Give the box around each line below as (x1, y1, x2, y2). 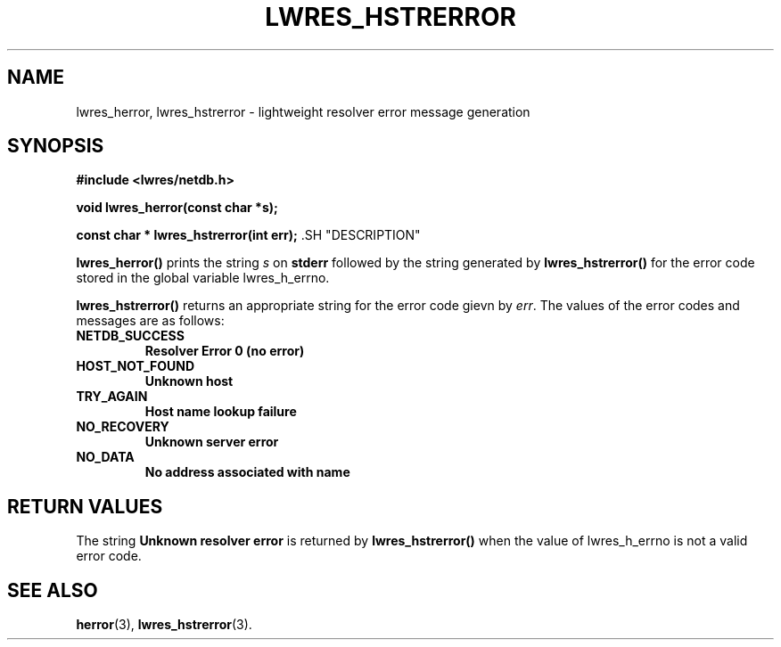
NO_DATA (76, 449, 135, 465)
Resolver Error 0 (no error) (144, 343, 305, 359)
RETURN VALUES (7, 495, 163, 518)
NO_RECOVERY (76, 419, 169, 435)
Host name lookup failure (144, 404, 297, 420)
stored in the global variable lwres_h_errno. (76, 270, 330, 286)
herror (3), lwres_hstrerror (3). (76, 617, 252, 633)
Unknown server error (144, 434, 279, 450)
